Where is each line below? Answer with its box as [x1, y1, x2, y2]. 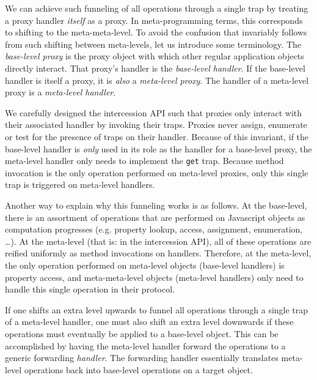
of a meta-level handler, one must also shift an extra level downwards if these [5, 315, 294, 328]
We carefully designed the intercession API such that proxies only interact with [5, 106, 302, 119]
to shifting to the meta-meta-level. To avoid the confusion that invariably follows [5, 26, 307, 39]
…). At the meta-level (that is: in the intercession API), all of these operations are [5, 234, 312, 247]
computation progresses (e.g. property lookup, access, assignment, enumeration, [5, 223, 303, 236]
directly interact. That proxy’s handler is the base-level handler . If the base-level [5, 61, 305, 74]
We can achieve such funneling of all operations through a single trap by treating [5, 2, 308, 14]
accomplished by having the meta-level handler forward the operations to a [5, 339, 286, 352]
